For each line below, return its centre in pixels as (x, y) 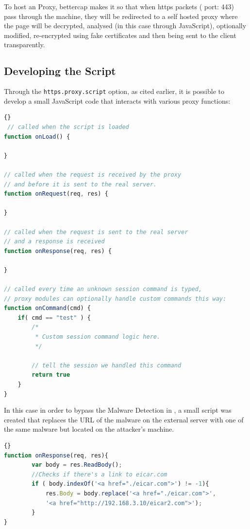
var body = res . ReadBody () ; (77, 465)
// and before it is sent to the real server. (80, 184)
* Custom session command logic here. (98, 337)
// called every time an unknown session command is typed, (103, 289)
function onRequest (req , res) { (56, 194)
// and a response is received (54, 242)
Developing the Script (60, 71)
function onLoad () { (37, 137)
